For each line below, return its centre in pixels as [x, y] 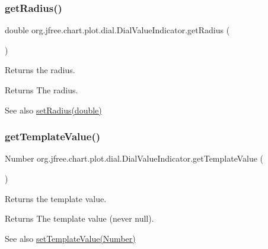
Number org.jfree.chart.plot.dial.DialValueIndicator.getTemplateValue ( [134, 158]
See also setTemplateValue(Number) [70, 238]
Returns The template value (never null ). [79, 218]
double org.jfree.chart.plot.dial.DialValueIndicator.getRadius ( [117, 30]
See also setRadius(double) [53, 110]
